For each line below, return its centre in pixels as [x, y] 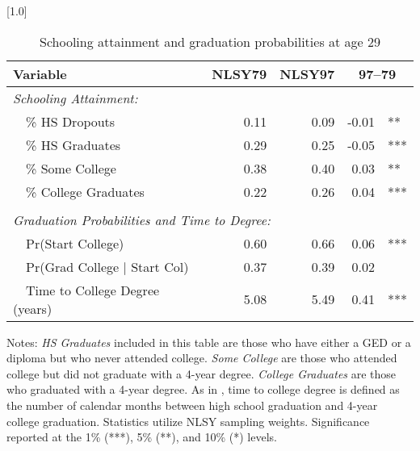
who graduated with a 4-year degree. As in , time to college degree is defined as [203, 389]
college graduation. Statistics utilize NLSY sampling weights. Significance [188, 421]
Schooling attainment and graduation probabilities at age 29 [210, 41]
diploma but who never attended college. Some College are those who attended [202, 358]
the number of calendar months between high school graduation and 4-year [192, 405]
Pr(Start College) [75, 243]
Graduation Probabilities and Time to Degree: [142, 219]
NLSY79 [239, 73]
